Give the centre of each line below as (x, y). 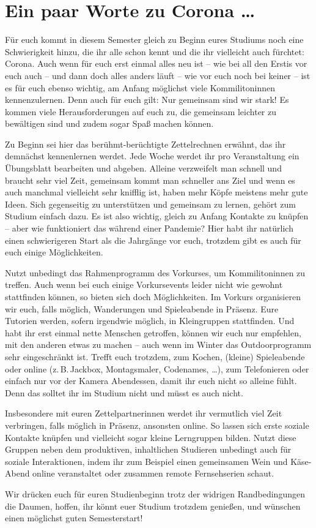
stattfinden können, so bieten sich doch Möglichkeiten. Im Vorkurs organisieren (153, 296)
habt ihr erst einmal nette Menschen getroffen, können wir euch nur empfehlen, (153, 332)
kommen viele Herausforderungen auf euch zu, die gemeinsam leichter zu (141, 111)
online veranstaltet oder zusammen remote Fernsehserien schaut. (153, 473)
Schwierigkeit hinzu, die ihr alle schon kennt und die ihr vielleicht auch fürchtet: (155, 51)
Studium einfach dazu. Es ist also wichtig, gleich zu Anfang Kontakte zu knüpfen (157, 216)
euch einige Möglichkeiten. (54, 252)
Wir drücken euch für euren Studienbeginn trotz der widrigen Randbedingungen (155, 493)
